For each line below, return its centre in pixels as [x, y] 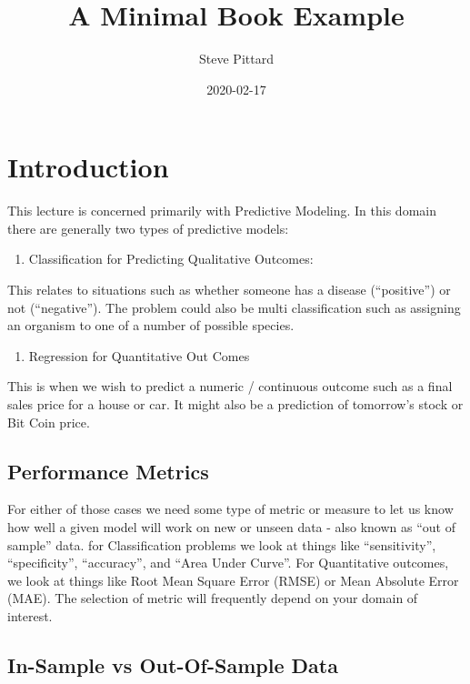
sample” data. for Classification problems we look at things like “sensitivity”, [222, 544]
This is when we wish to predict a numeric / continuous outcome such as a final [230, 386]
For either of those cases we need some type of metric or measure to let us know [230, 509]
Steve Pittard [236, 59]
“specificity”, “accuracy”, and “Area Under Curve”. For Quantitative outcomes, [228, 563]
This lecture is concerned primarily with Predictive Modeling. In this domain [222, 211]
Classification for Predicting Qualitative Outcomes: [171, 259]
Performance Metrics [108, 471]
